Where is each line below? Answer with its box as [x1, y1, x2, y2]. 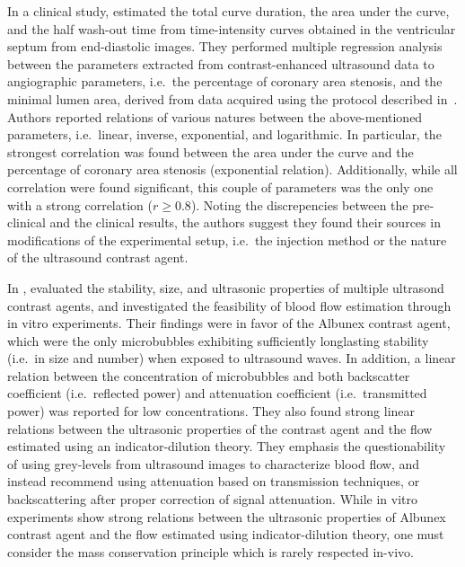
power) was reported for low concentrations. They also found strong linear [7, 402, 416, 421]
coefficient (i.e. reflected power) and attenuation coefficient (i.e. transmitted [7, 384, 427, 403]
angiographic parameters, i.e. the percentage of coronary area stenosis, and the [7, 72, 443, 91]
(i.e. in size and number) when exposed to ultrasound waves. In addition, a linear [7, 349, 456, 368]
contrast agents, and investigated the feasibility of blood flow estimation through [7, 296, 452, 315]
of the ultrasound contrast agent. [7, 248, 189, 267]
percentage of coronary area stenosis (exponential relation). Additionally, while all [7, 160, 458, 179]
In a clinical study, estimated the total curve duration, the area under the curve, [7, 2, 450, 20]
